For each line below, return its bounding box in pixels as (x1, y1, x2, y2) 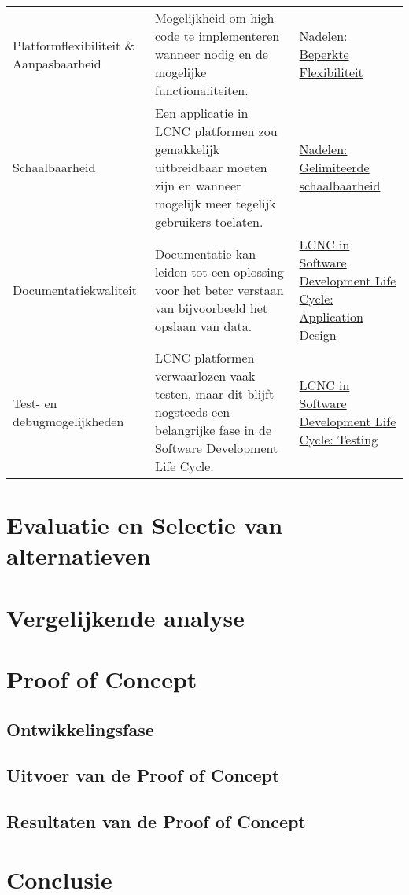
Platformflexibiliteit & (13, 35, 134, 54)
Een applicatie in (154, 104, 249, 122)
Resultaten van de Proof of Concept (6, 809, 306, 834)
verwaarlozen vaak (154, 366, 256, 385)
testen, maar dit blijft (154, 385, 275, 403)
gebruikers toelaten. (154, 212, 263, 230)
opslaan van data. (154, 316, 252, 335)
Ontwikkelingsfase (6, 716, 154, 741)
